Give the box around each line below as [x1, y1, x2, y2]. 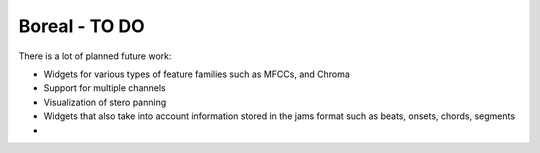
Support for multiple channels [43, 82, 166, 94]
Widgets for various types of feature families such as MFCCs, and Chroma [43, 68, 350, 80]
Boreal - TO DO [18, 15, 145, 37]
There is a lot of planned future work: [18, 50, 172, 62]
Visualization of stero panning [43, 96, 167, 108]
